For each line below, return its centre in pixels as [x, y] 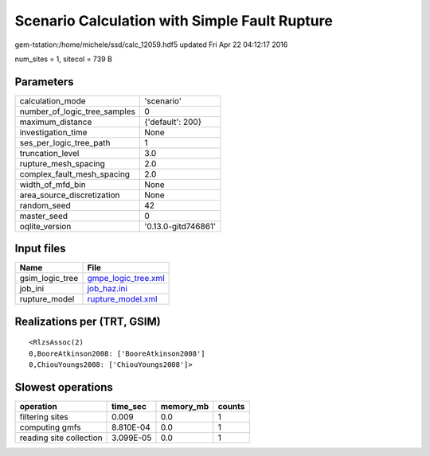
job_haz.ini [107, 289]
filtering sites [44, 417]
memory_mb [185, 407]
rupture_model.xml [123, 299]
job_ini [32, 289]
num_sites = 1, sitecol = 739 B [64, 59]
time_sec [129, 407]
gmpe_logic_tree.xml [126, 279]
